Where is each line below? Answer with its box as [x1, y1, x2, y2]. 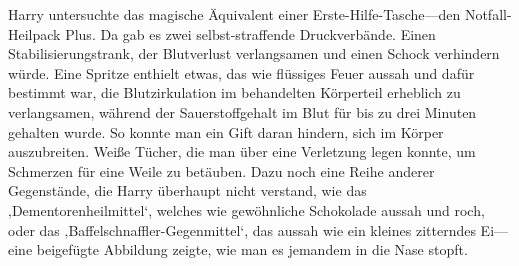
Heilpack [8, 23, 61, 44]
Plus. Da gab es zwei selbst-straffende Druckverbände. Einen [65, 23, 436, 44]
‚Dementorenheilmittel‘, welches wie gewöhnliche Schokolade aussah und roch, [8, 199, 485, 220]
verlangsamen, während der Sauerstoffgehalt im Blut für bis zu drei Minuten [8, 101, 477, 122]
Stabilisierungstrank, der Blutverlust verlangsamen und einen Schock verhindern [8, 43, 500, 64]
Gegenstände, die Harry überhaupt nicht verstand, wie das [8, 180, 367, 201]
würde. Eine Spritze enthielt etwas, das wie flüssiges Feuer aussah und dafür [8, 62, 475, 83]
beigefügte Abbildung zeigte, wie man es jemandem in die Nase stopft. [36, 239, 468, 260]
